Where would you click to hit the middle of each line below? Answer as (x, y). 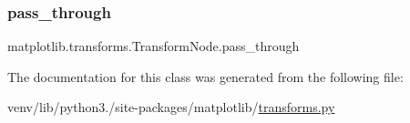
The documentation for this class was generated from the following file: (205, 76)
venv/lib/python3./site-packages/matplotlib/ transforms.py (171, 107)
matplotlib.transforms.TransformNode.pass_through (154, 46)
